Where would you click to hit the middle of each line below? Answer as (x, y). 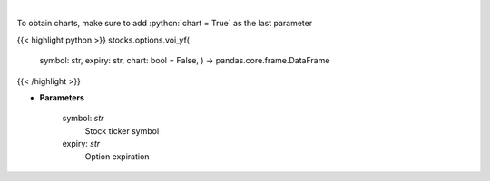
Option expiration (117, 156)
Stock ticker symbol (122, 130)
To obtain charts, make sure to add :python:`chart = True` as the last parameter (165, 24)
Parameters (62, 97)
